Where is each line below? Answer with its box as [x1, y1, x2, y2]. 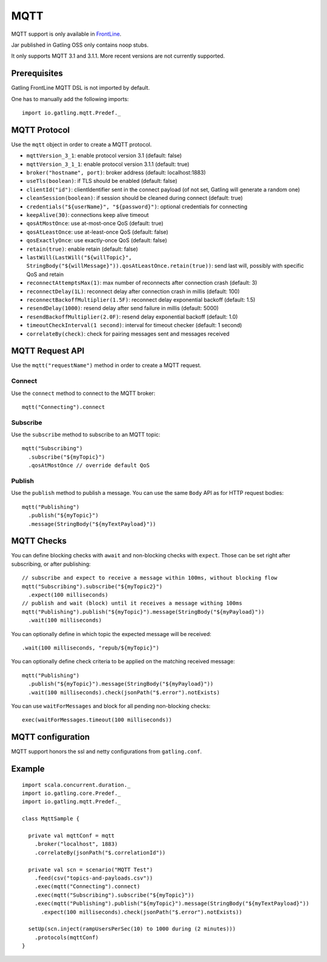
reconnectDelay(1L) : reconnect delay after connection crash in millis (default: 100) [26, 288, 240, 295]
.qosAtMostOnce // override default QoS [28, 462, 150, 469]
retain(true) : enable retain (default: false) [26, 245, 139, 253]
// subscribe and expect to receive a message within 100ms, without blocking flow [22, 574, 278, 582]
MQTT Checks [11, 536, 67, 546]
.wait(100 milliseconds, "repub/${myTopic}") [22, 645, 160, 651]
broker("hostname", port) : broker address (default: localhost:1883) [26, 169, 206, 176]
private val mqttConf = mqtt [28, 832, 115, 839]
